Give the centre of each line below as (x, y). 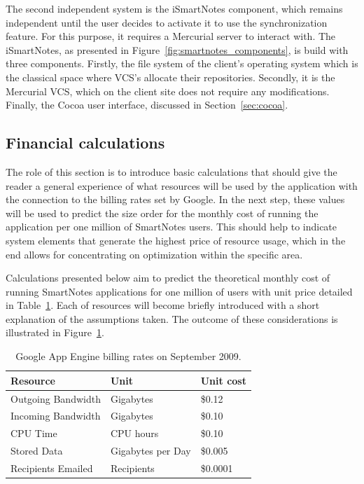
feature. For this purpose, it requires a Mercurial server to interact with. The (171, 36)
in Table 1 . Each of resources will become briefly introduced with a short (163, 305)
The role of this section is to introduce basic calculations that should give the (171, 171)
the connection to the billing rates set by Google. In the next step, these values (175, 199)
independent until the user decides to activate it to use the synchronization (167, 22)
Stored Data (37, 451)
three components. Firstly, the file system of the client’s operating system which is (182, 63)
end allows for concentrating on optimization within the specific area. (154, 254)
